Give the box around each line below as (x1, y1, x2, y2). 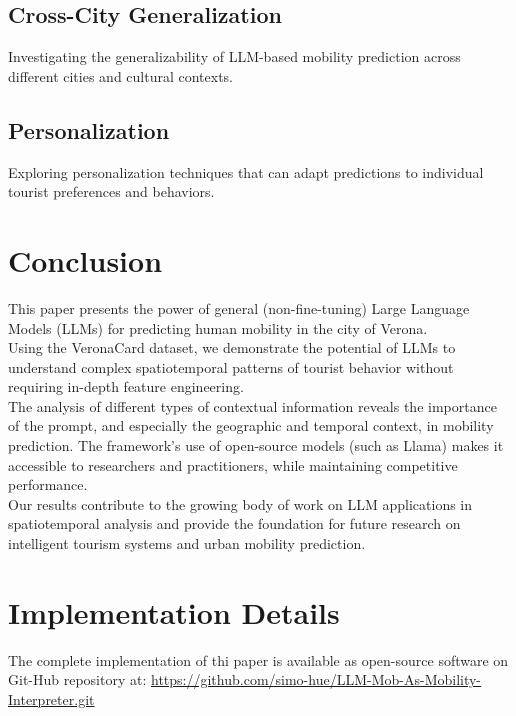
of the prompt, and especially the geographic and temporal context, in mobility (8, 415, 494, 436)
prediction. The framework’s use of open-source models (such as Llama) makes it (8, 435, 504, 456)
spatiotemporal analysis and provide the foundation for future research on (8, 513, 461, 534)
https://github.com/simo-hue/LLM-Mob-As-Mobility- (151, 669, 482, 690)
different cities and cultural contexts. (8, 65, 234, 86)
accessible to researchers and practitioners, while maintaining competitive (8, 454, 458, 475)
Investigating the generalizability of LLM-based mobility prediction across (8, 46, 461, 67)
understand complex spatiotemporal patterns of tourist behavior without (8, 356, 454, 377)
